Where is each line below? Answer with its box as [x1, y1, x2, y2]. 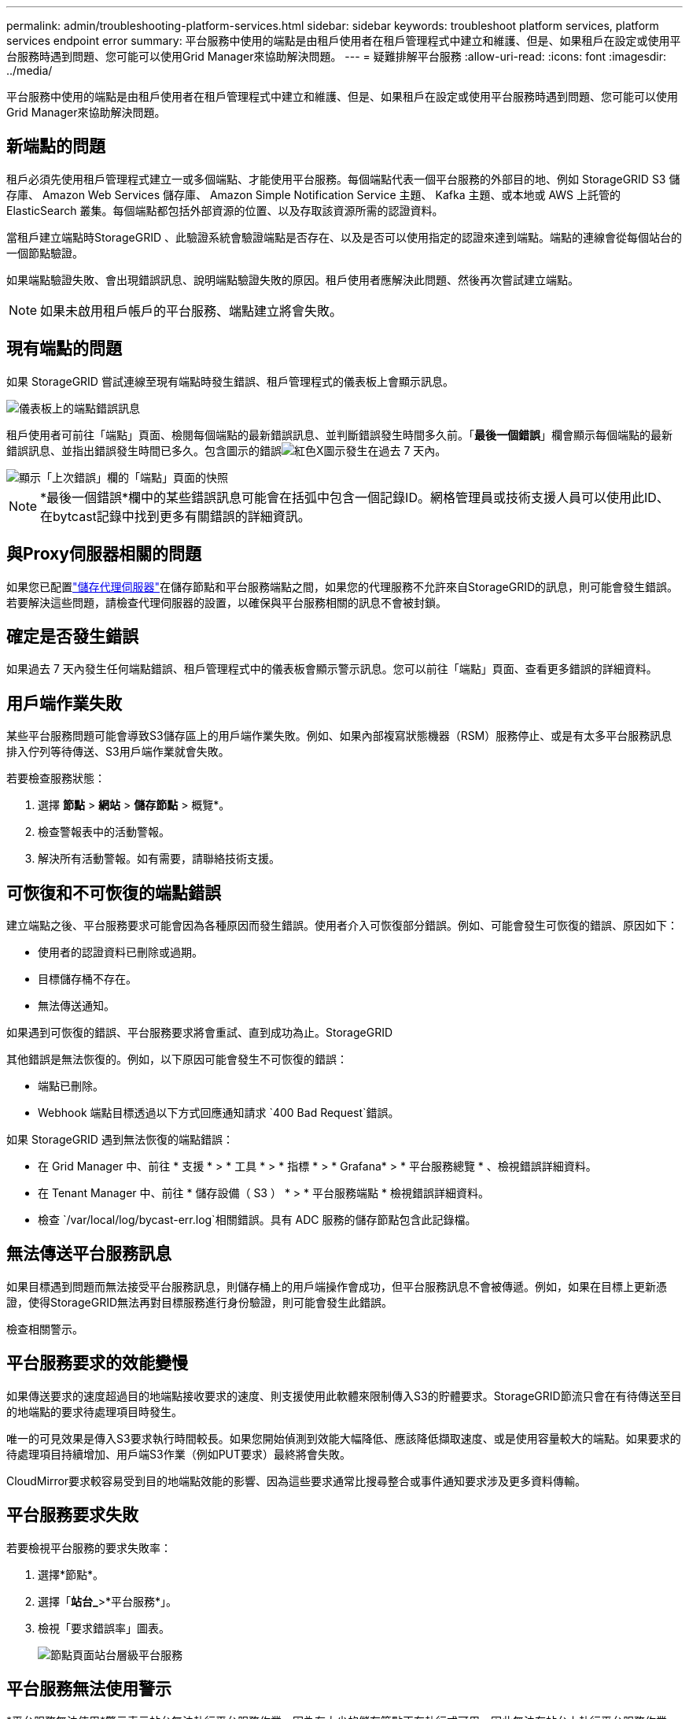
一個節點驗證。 [6, 246, 83, 260]
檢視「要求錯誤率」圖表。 [38, 1621, 170, 1635]
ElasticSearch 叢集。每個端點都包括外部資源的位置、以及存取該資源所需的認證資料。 [6, 203, 444, 217]
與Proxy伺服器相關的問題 [6, 544, 201, 564]
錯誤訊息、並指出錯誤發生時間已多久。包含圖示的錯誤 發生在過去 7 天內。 [6, 443, 447, 457]
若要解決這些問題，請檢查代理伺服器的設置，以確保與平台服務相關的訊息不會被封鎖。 [6, 595, 447, 609]
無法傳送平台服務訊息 [6, 1244, 171, 1264]
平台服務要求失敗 [6, 1505, 138, 1525]
